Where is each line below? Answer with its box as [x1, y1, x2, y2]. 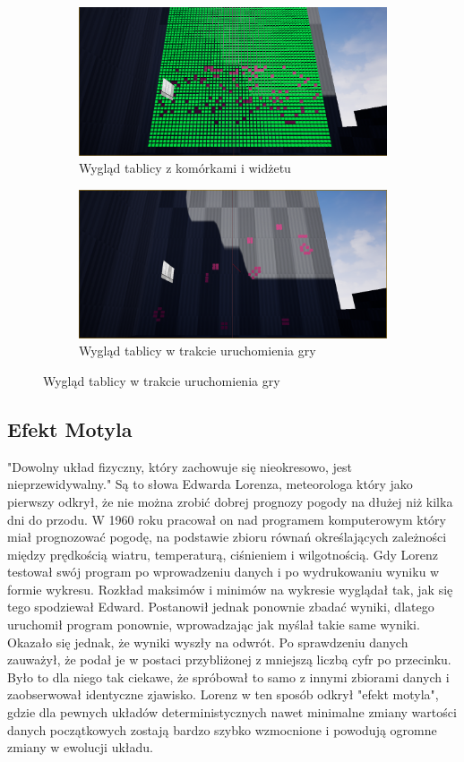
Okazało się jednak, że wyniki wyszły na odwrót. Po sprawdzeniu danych [7, 632, 408, 651]
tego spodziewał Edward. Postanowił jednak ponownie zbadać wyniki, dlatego [7, 597, 434, 616]
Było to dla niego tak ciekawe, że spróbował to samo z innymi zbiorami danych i [7, 667, 450, 686]
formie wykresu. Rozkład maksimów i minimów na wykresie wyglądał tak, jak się [7, 579, 453, 598]
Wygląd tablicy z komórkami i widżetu [79, 158, 291, 177]
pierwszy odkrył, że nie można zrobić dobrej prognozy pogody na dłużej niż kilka [7, 492, 453, 510]
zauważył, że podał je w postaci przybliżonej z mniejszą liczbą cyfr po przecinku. [7, 650, 451, 669]
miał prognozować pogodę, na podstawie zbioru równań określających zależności [7, 527, 447, 546]
